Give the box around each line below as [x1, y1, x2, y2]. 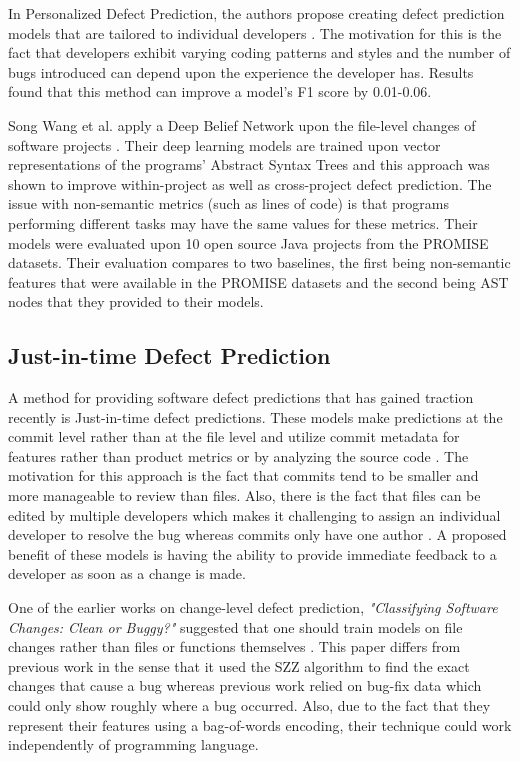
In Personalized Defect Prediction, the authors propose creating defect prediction [8, 3, 505, 23]
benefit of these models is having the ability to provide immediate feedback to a [8, 543, 497, 564]
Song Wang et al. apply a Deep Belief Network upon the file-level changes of [8, 114, 476, 135]
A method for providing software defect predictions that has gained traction [8, 387, 474, 408]
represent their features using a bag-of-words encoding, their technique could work [8, 714, 512, 735]
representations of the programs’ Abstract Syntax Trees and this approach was [8, 154, 490, 175]
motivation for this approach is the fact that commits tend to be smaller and [8, 465, 479, 486]
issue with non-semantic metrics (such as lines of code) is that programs [8, 193, 449, 214]
